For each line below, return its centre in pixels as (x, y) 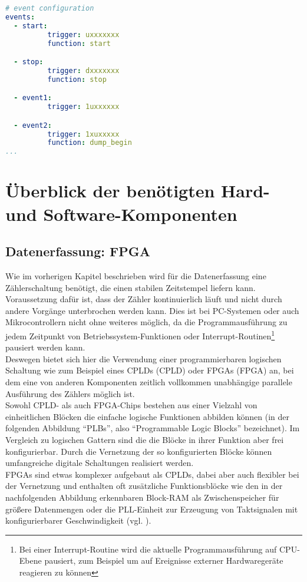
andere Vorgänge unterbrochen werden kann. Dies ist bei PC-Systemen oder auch (152, 310)
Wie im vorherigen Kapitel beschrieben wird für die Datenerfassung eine (136, 275)
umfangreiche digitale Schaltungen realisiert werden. (100, 463)
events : (20, 17)
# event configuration (50, 8)
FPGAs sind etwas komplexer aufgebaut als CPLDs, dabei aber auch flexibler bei (152, 474)
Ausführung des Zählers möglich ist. (70, 393)
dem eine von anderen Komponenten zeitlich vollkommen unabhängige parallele (149, 381)
